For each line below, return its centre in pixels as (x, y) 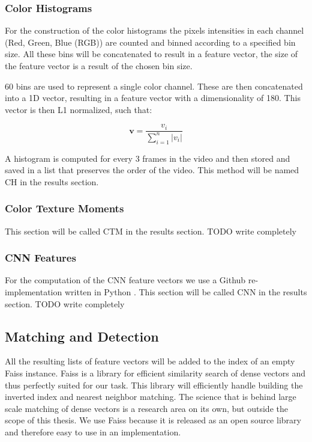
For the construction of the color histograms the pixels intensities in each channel (154, 30)
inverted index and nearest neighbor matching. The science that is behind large (151, 397)
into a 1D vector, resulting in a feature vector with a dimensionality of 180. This (153, 98)
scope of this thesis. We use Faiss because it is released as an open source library (153, 420)
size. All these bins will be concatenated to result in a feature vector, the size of (151, 54)
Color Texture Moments (64, 208)
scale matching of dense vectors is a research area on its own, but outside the (146, 408)
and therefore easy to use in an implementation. (93, 431)
